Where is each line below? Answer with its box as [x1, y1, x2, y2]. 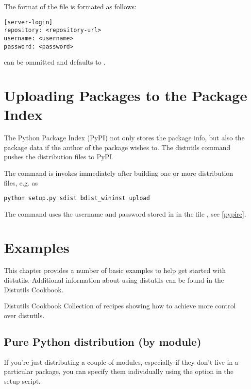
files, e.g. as [4, 177, 38, 187]
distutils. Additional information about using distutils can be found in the [4, 275, 224, 285]
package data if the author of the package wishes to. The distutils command [4, 142, 231, 152]
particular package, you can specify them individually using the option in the [4, 366, 234, 376]
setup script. [4, 375, 41, 386]
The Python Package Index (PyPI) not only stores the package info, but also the [4, 133, 245, 143]
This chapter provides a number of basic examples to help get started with [4, 265, 226, 275]
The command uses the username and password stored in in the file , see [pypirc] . [4, 208, 246, 219]
